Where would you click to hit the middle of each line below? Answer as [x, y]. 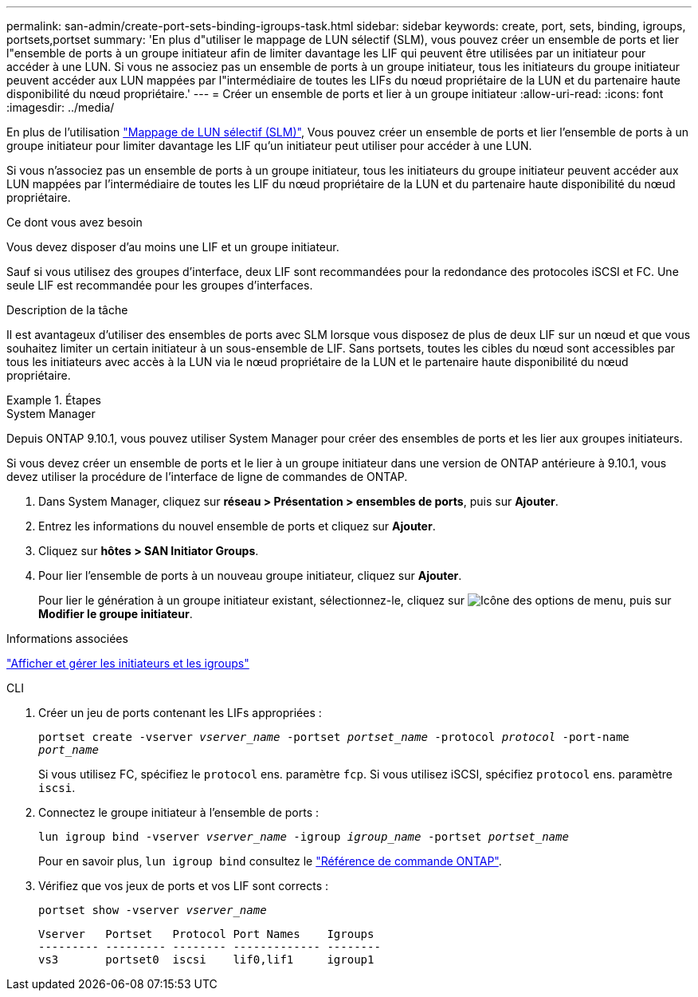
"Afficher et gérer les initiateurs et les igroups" [128, 663]
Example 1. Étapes [54, 400]
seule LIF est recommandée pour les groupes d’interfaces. [160, 285]
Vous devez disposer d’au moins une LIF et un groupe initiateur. [173, 247]
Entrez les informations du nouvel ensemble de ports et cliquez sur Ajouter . [237, 526]
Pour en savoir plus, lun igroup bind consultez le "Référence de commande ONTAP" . [270, 861]
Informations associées [67, 638]
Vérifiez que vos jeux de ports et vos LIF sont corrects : [184, 886]
